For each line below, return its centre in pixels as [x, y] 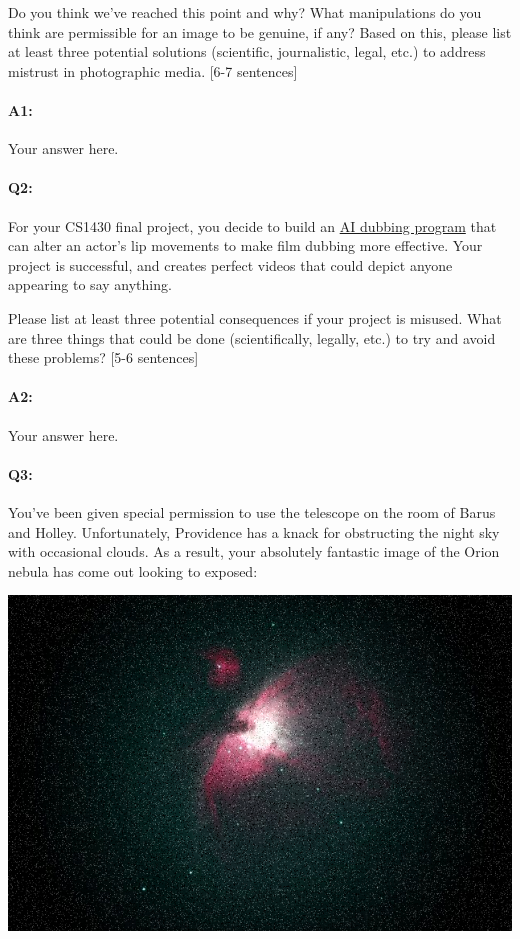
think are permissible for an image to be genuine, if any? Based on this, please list [260, 31]
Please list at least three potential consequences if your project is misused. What [255, 317]
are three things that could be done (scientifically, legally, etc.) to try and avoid [252, 337]
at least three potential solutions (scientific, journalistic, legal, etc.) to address [247, 51]
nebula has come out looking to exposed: [133, 570]
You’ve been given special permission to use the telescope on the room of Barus [252, 511]
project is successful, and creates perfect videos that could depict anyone [230, 264]
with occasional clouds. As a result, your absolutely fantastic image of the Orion [254, 551]
